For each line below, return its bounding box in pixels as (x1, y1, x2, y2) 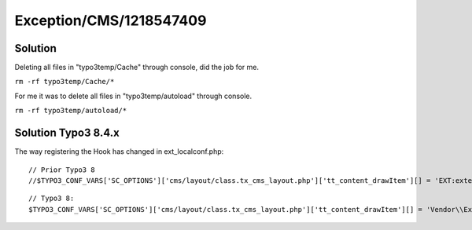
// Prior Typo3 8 (28, 165, 95, 174)
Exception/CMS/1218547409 (14, 12, 207, 29)
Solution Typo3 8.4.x (14, 126, 120, 140)
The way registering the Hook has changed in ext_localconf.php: (14, 147, 224, 156)
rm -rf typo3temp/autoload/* (14, 106, 127, 115)
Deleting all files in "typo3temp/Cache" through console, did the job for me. (14, 63, 260, 72)
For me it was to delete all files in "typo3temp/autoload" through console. (14, 91, 253, 100)
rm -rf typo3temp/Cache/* (14, 77, 115, 86)
